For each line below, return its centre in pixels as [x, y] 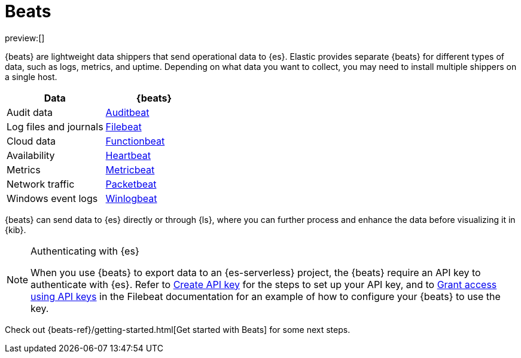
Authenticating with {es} [85, 251]
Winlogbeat [131, 198]
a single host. [31, 77]
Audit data [30, 112]
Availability [31, 155]
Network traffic [41, 184]
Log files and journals [55, 126]
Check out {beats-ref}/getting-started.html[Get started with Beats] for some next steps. [178, 329]
